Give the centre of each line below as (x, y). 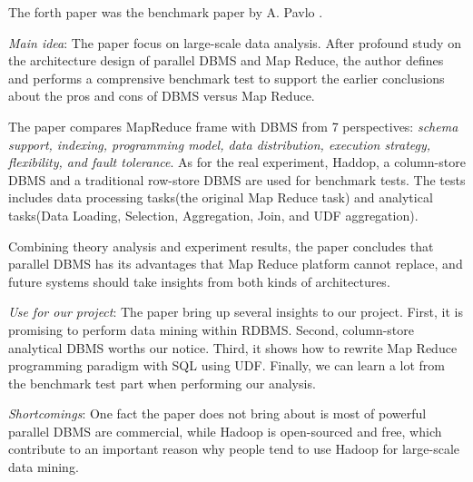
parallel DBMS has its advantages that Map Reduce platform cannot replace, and (236, 264)
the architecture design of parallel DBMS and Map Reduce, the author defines (226, 60)
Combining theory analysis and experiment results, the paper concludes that (221, 246)
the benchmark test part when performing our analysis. (162, 383)
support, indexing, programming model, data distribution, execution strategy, (220, 144)
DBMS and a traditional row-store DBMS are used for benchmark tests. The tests (237, 179)
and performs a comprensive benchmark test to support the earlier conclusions (227, 78)
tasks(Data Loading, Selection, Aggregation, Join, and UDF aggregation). (213, 215)
